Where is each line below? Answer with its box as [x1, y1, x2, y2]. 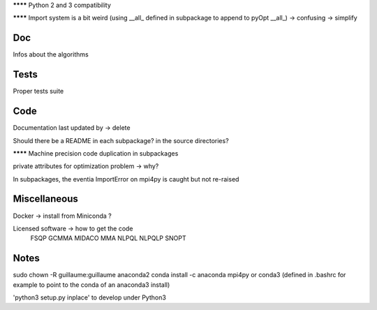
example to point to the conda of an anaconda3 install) [13, 280, 170, 289]
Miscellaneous [13, 193, 78, 205]
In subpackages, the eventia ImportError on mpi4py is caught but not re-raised [13, 175, 239, 183]
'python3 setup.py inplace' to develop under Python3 [13, 293, 167, 302]
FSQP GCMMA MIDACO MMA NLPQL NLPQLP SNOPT [30, 234, 186, 242]
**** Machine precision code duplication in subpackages [13, 149, 179, 157]
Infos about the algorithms [13, 50, 89, 59]
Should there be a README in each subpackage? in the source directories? [13, 136, 230, 145]
